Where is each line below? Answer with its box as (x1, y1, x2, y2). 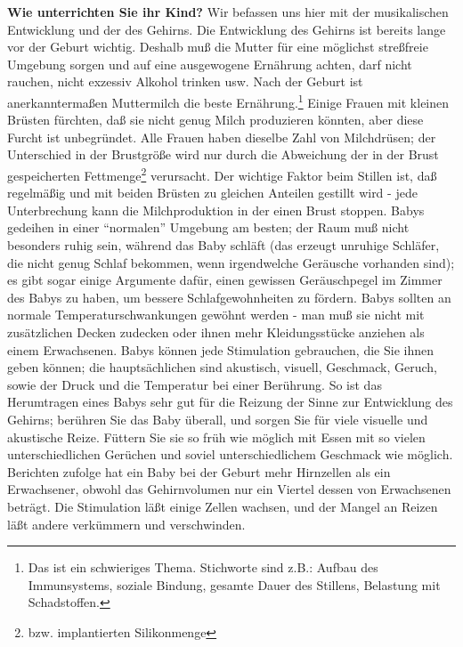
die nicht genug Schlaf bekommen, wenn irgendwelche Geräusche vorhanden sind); (7, 253, 455, 271)
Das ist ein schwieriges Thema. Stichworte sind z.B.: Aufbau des (28, 558, 378, 577)
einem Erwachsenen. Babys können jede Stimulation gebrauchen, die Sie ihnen (7, 340, 434, 359)
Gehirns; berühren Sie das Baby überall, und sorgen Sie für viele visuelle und (7, 409, 428, 428)
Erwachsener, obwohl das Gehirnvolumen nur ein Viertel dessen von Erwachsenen (7, 480, 451, 498)
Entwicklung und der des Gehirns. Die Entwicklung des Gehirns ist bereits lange (7, 20, 446, 38)
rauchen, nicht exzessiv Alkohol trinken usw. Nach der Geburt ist (7, 72, 363, 91)
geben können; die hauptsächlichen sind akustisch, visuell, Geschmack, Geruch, (7, 358, 437, 376)
